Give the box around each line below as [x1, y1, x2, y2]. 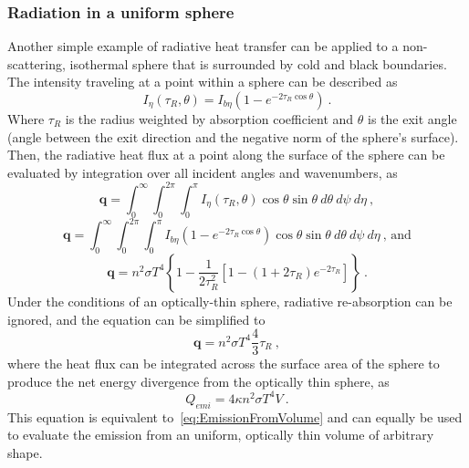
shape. [7, 442, 43, 462]
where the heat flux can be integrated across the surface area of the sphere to [7, 354, 440, 373]
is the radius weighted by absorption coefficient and [65, 109, 354, 128]
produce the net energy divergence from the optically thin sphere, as [7, 371, 390, 390]
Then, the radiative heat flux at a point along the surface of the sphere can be [7, 145, 445, 164]
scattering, [7, 54, 66, 73]
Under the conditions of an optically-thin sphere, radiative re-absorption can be [7, 291, 453, 310]
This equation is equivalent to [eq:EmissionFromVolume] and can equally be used [7, 407, 463, 426]
